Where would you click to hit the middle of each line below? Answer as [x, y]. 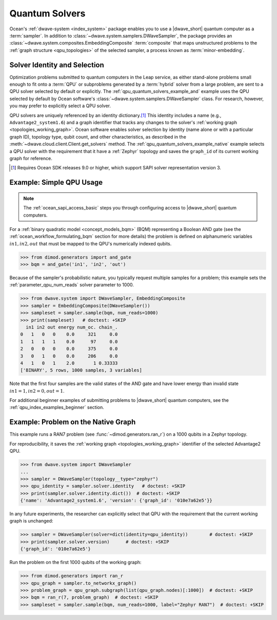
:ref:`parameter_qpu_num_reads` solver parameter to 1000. [72, 285]
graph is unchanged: [31, 521]
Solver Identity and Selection [57, 65]
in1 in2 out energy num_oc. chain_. [72, 327]
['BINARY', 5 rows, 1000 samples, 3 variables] [81, 370]
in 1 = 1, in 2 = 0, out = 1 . [37, 391]
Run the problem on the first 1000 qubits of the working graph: [75, 563]
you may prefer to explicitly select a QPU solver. [60, 106]
